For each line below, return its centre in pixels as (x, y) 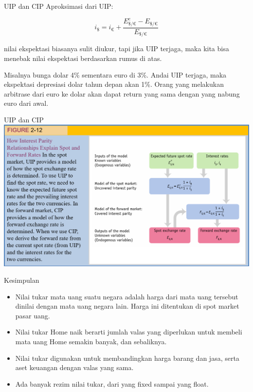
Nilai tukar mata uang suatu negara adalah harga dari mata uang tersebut (127, 296)
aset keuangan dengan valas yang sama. (74, 367)
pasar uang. (33, 315)
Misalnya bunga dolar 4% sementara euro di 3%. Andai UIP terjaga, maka (115, 74)
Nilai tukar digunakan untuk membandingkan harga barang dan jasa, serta (127, 358)
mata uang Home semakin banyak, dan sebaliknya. (91, 341)
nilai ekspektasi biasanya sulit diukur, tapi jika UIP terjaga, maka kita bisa (117, 49)
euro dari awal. (26, 103)
